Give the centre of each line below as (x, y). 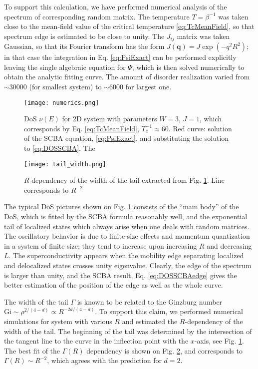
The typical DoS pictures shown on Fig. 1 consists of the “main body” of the (122, 206)
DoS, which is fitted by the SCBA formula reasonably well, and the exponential (126, 216)
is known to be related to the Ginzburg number (150, 301)
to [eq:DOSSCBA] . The (60, 148)
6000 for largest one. (140, 87)
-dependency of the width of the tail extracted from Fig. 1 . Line (127, 180)
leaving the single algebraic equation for (65, 67)
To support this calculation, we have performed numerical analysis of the (116, 6)
